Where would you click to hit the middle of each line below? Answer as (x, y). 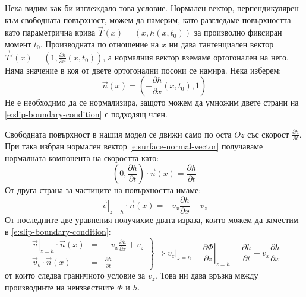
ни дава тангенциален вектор (221, 44)
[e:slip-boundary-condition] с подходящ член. (86, 114)
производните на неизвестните (60, 287)
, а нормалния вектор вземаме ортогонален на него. (196, 57)
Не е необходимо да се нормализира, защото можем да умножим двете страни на (152, 102)
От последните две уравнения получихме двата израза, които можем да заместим (152, 219)
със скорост (268, 134)
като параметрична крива (50, 32)
